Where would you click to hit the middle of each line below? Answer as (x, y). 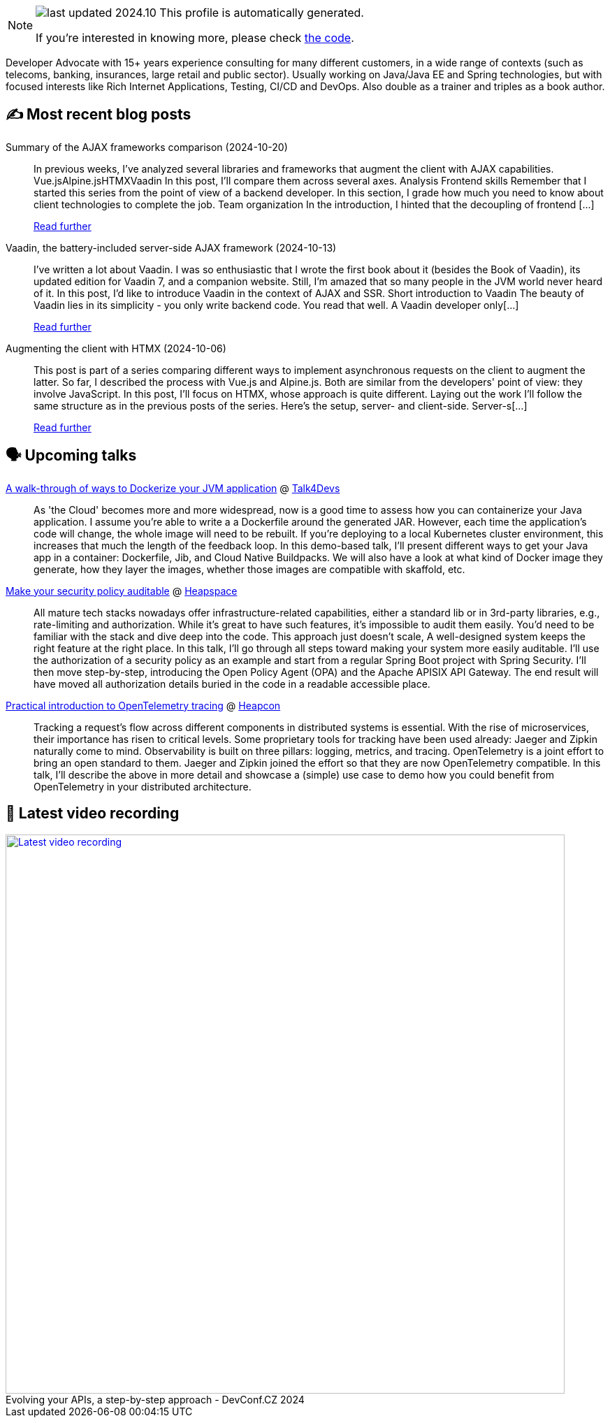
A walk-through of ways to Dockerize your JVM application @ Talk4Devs (173, 488)
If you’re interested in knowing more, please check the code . (195, 38)
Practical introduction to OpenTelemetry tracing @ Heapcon (143, 705)
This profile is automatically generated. (262, 13)
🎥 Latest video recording (93, 814)
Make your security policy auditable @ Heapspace (122, 591)
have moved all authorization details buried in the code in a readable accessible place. (232, 684)
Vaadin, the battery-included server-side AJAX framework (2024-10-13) (171, 247)
